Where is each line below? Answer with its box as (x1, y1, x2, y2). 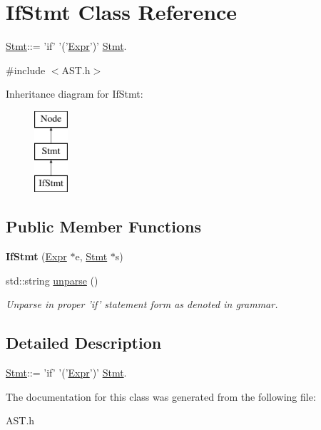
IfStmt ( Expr (6, 249, 67, 264)
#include (6, 62, 46, 77)
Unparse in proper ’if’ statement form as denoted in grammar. (6, 297, 278, 312)
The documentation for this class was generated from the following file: (6, 389, 316, 404)
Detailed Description (6, 332, 162, 354)
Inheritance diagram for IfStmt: (6, 86, 143, 101)
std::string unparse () (6, 272, 98, 287)
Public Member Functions (6, 215, 201, 237)
